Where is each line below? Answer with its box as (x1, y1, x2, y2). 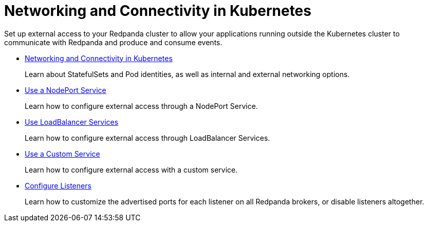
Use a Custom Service (25, 149, 100, 158)
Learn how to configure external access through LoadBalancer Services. (25, 133, 270, 142)
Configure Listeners (25, 181, 91, 190)
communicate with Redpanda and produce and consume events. (4, 37, 222, 47)
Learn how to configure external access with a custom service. (25, 165, 238, 174)
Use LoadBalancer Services (25, 117, 119, 126)
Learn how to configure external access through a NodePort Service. (25, 101, 258, 110)
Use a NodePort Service (25, 85, 106, 95)
